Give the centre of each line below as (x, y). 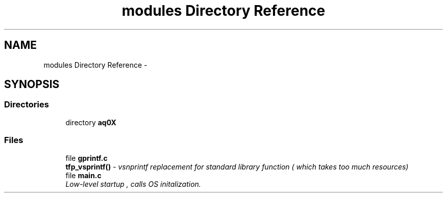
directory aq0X (91, 122)
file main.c (83, 175)
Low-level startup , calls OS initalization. (133, 184)
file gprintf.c (86, 158)
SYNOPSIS (32, 85)
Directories (27, 105)
